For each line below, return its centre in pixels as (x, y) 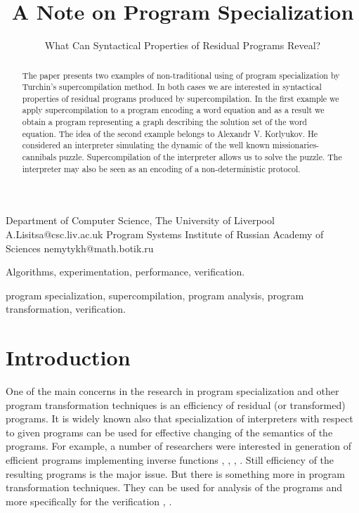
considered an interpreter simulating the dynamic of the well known (146, 145)
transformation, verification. (66, 309)
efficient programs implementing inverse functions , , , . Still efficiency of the (170, 460)
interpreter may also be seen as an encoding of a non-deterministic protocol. (161, 168)
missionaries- (296, 145)
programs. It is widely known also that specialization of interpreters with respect (179, 418)
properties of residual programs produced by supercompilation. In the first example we (181, 98)
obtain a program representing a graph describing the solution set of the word (164, 122)
